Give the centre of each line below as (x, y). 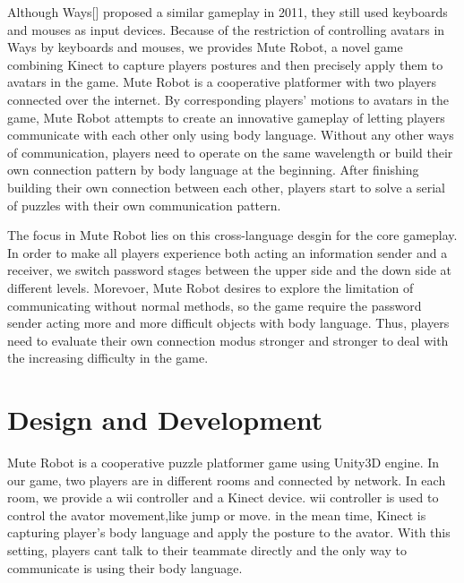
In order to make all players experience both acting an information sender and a (228, 252)
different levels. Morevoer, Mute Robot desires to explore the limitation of (211, 287)
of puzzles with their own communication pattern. (144, 205)
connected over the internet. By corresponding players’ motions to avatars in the (228, 99)
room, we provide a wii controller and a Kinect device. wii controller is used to (223, 497)
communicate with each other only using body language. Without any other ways (231, 135)
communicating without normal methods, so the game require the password (215, 305)
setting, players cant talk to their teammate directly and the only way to (207, 549)
